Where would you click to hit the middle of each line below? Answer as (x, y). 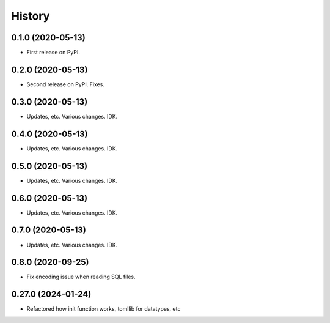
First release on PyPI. (53, 53)
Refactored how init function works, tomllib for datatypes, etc (104, 309)
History (31, 16)
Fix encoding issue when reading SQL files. (81, 277)
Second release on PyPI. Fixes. (66, 84)
